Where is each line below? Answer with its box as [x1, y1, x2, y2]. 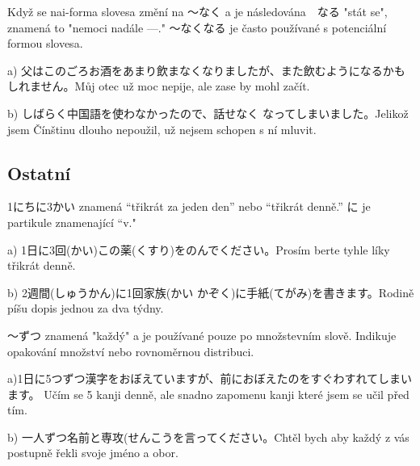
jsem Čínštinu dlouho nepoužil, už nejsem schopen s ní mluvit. [7, 120, 317, 137]
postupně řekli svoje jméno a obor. [7, 444, 178, 461]
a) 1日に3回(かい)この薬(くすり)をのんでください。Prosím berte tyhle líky [7, 241, 390, 258]
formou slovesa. [7, 35, 83, 52]
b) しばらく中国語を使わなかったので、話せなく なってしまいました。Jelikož [7, 104, 409, 121]
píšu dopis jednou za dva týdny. [7, 300, 164, 317]
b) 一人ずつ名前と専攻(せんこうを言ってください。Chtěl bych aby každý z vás [7, 428, 409, 445]
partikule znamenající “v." [7, 213, 136, 230]
